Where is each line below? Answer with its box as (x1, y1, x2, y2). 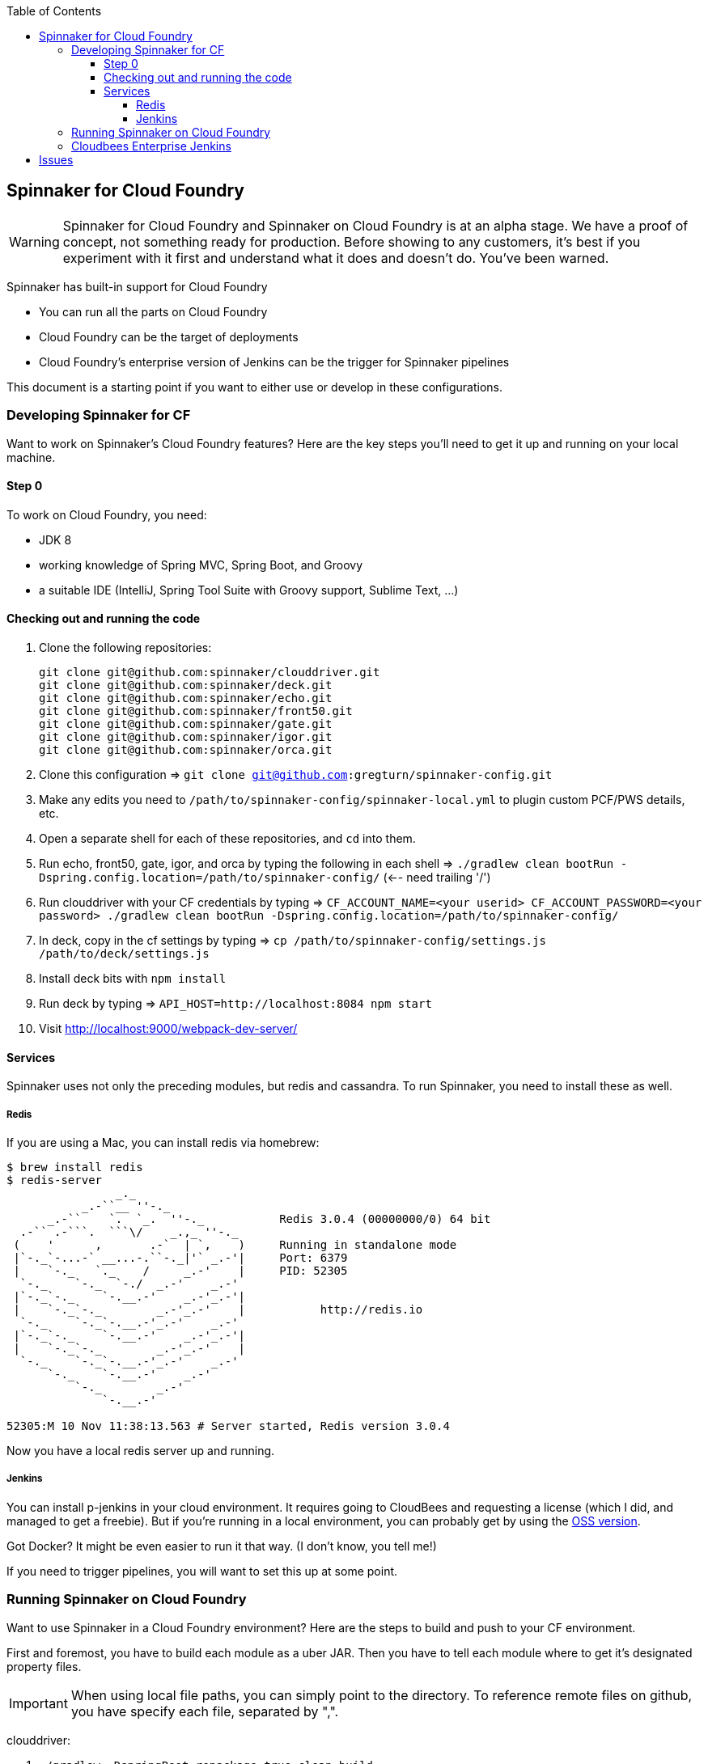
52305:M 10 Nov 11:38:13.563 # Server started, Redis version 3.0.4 (6, 1419, 450, 1433)
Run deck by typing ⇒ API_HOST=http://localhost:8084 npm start (39, 996, 432, 1011)
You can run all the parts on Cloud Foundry (39, 304, 268, 319)
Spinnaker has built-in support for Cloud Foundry (6, 279, 268, 294)
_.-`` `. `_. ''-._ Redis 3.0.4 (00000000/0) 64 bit (47, 1212, 491, 1226)
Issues (39, 153, 74, 167)
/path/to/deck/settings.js (39, 947, 210, 961)
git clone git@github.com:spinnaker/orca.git (39, 743, 333, 757)
